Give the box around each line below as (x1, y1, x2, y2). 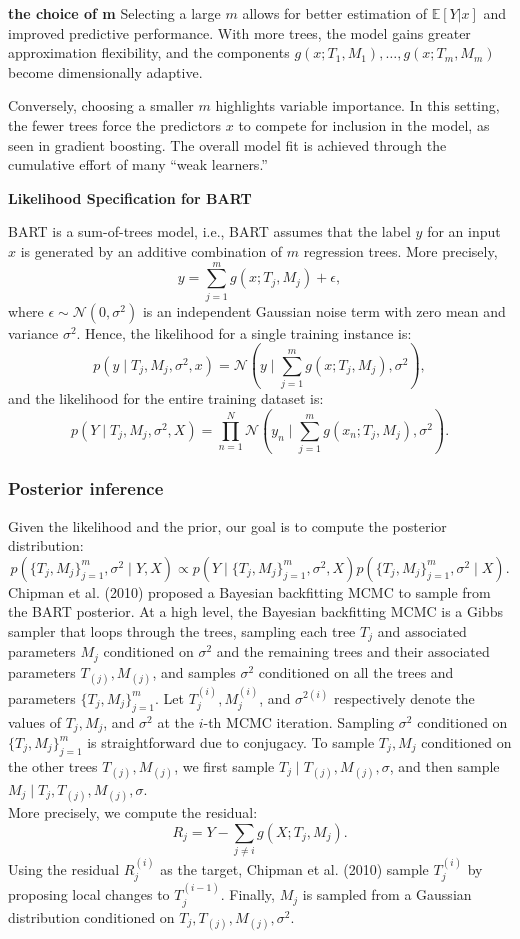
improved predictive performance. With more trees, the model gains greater (8, 22, 471, 43)
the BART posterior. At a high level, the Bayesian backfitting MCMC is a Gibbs (8, 601, 503, 622)
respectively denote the (333, 687, 475, 708)
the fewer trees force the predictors (8, 114, 222, 135)
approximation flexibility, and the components (8, 42, 290, 63)
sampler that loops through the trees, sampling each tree (8, 620, 356, 641)
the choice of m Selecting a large (8, 3, 221, 23)
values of (8, 711, 61, 732)
